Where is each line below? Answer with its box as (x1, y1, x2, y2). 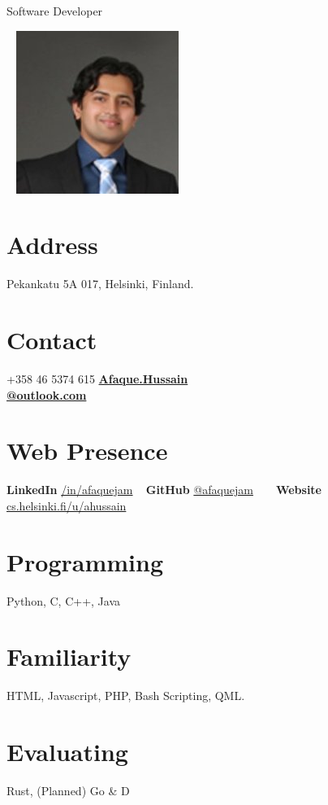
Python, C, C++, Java (6, 592, 121, 609)
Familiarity (6, 640, 132, 673)
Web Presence (6, 434, 168, 467)
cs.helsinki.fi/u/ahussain (6, 497, 127, 514)
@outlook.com (6, 386, 87, 403)
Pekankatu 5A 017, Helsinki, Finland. (6, 275, 194, 292)
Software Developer (6, 2, 103, 19)
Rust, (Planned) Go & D (6, 782, 130, 799)
